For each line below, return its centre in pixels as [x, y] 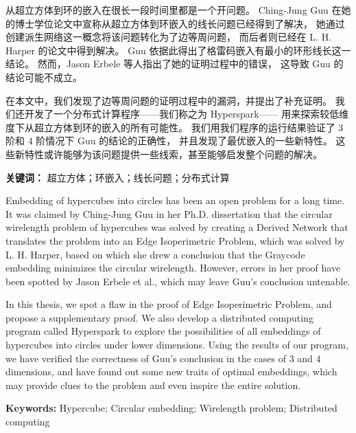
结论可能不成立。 [44, 77]
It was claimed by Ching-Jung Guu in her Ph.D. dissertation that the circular [169, 213]
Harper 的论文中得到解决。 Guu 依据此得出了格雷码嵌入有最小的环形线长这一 [178, 50]
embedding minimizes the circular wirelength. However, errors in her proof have [173, 268]
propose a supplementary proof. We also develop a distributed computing [159, 317]
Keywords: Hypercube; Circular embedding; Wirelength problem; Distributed [171, 408]
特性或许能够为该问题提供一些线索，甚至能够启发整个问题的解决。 [173, 154]
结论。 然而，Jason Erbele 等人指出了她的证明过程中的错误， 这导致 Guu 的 [175, 64]
